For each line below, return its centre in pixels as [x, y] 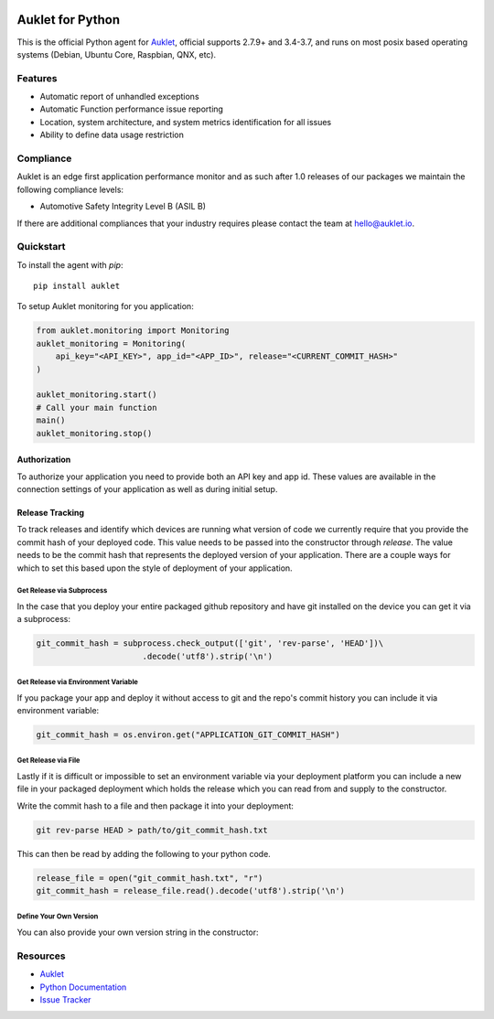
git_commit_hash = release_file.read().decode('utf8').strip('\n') [191, 891]
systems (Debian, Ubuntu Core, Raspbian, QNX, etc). [117, 54]
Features [37, 78]
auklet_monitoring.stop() [94, 433]
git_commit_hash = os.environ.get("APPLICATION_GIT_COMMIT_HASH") [188, 735]
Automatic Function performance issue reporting [132, 109]
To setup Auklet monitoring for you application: [105, 306]
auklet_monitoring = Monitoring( [111, 343]
